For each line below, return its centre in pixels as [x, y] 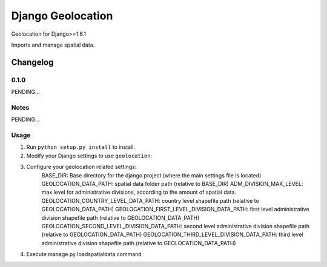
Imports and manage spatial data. [53, 45]
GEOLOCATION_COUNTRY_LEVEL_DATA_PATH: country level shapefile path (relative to [150, 200]
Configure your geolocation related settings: [81, 167]
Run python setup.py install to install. [81, 147]
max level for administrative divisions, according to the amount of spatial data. [139, 192]
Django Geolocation [62, 16]
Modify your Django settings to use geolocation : [89, 156]
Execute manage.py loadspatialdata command [84, 254]
